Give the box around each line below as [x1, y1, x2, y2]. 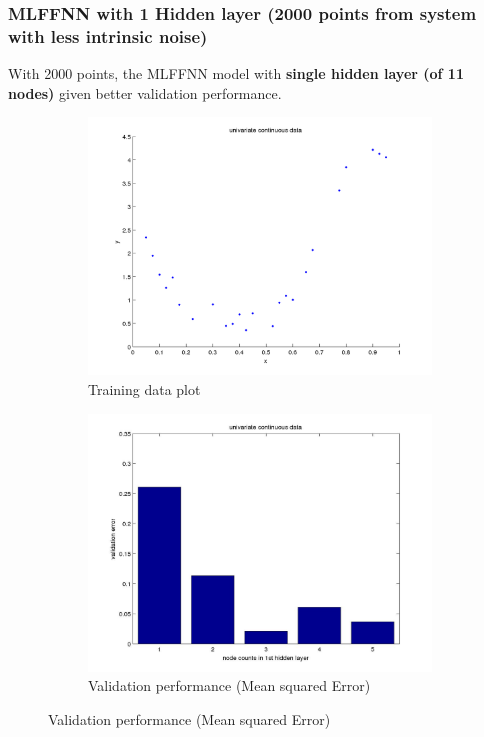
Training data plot [88, 378, 201, 399]
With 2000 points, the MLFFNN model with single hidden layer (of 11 [8, 63, 464, 84]
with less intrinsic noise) [8, 23, 208, 48]
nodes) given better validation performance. [8, 82, 282, 103]
